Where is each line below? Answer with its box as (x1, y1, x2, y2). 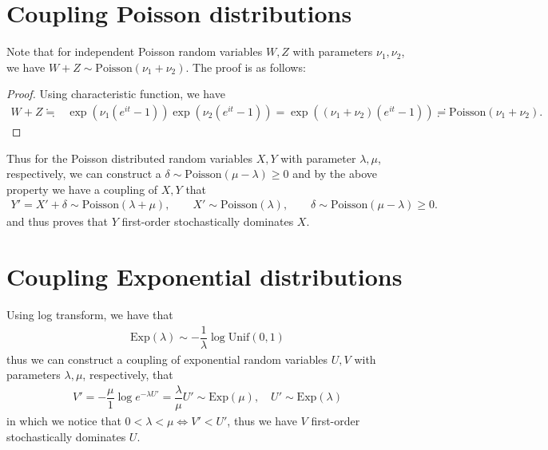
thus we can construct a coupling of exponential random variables (6, 350, 328, 367)
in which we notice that (6, 412, 121, 429)
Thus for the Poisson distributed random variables (6, 149, 252, 166)
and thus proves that (6, 213, 108, 230)
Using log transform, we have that (6, 306, 173, 323)
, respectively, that (82, 366, 173, 383)
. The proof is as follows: (185, 58, 306, 75)
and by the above (292, 165, 377, 182)
